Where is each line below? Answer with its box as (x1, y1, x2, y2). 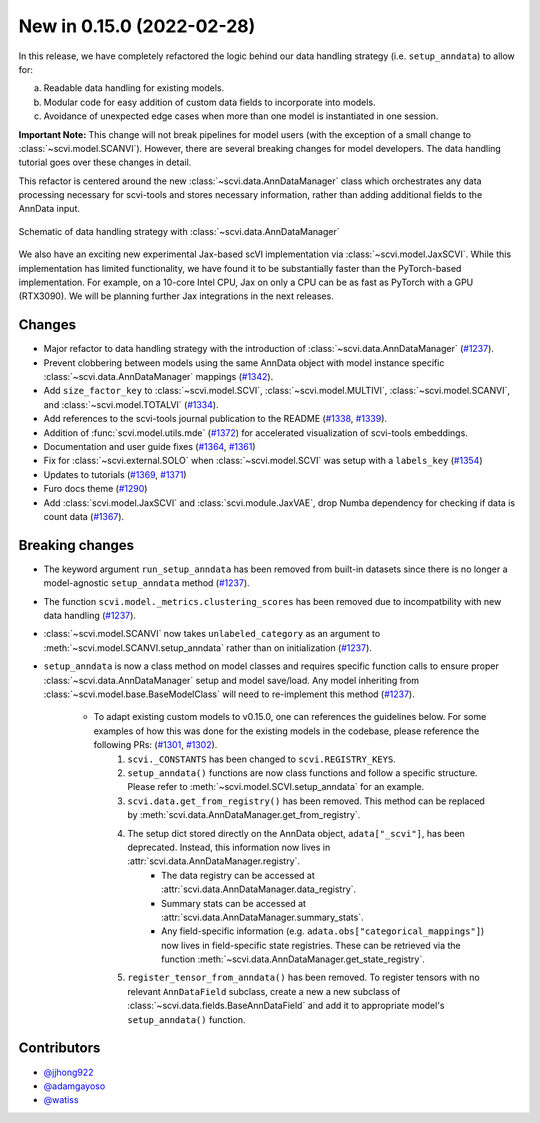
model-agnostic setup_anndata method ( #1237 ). (43, 577, 250, 589)
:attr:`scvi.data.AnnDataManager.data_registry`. (161, 883, 357, 895)
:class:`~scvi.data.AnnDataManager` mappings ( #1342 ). (43, 371, 274, 383)
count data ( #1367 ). (43, 511, 125, 522)
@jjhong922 (43, 1066, 94, 1078)
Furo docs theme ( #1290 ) (43, 483, 148, 495)
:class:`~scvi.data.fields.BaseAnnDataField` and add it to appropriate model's (127, 1000, 445, 1012)
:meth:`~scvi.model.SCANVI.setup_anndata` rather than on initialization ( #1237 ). (43, 641, 372, 654)
